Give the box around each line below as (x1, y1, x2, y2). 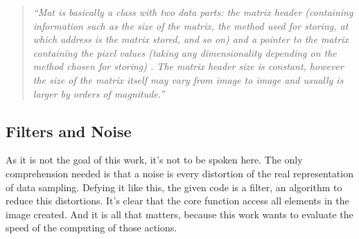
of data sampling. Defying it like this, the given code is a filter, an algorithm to (6, 179, 342, 194)
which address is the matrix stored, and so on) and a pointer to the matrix (33, 32, 349, 46)
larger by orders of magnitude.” (33, 86, 165, 100)
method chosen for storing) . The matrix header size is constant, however (33, 59, 344, 73)
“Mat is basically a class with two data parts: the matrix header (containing (33, 5, 353, 19)
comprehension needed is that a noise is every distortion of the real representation (6, 166, 353, 180)
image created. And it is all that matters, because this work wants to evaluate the (6, 206, 353, 221)
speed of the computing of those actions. (6, 220, 177, 235)
